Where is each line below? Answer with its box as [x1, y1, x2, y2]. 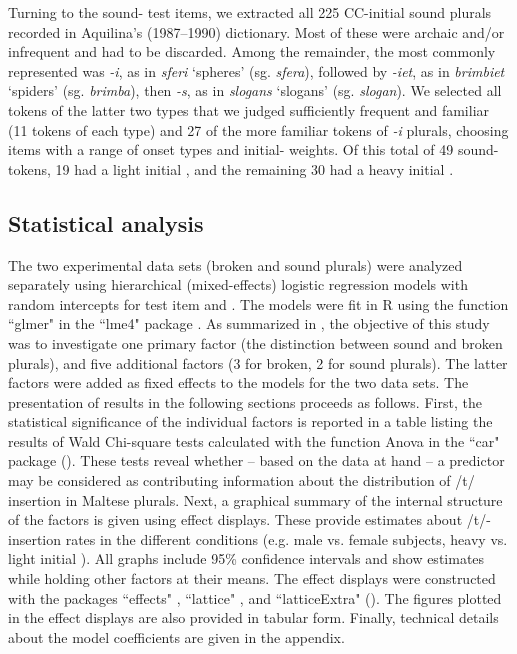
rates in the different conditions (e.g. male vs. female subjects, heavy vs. [65, 528, 508, 549]
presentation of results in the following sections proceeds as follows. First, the [8, 391, 482, 412]
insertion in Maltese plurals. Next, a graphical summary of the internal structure [8, 489, 503, 510]
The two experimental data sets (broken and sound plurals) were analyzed [8, 254, 463, 275]
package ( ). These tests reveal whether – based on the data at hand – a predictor [8, 450, 505, 471]
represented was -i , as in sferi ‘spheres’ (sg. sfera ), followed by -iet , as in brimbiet [8, 60, 505, 81]
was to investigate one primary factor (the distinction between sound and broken [8, 332, 503, 353]
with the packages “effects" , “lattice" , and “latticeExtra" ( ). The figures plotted [8, 587, 502, 608]
